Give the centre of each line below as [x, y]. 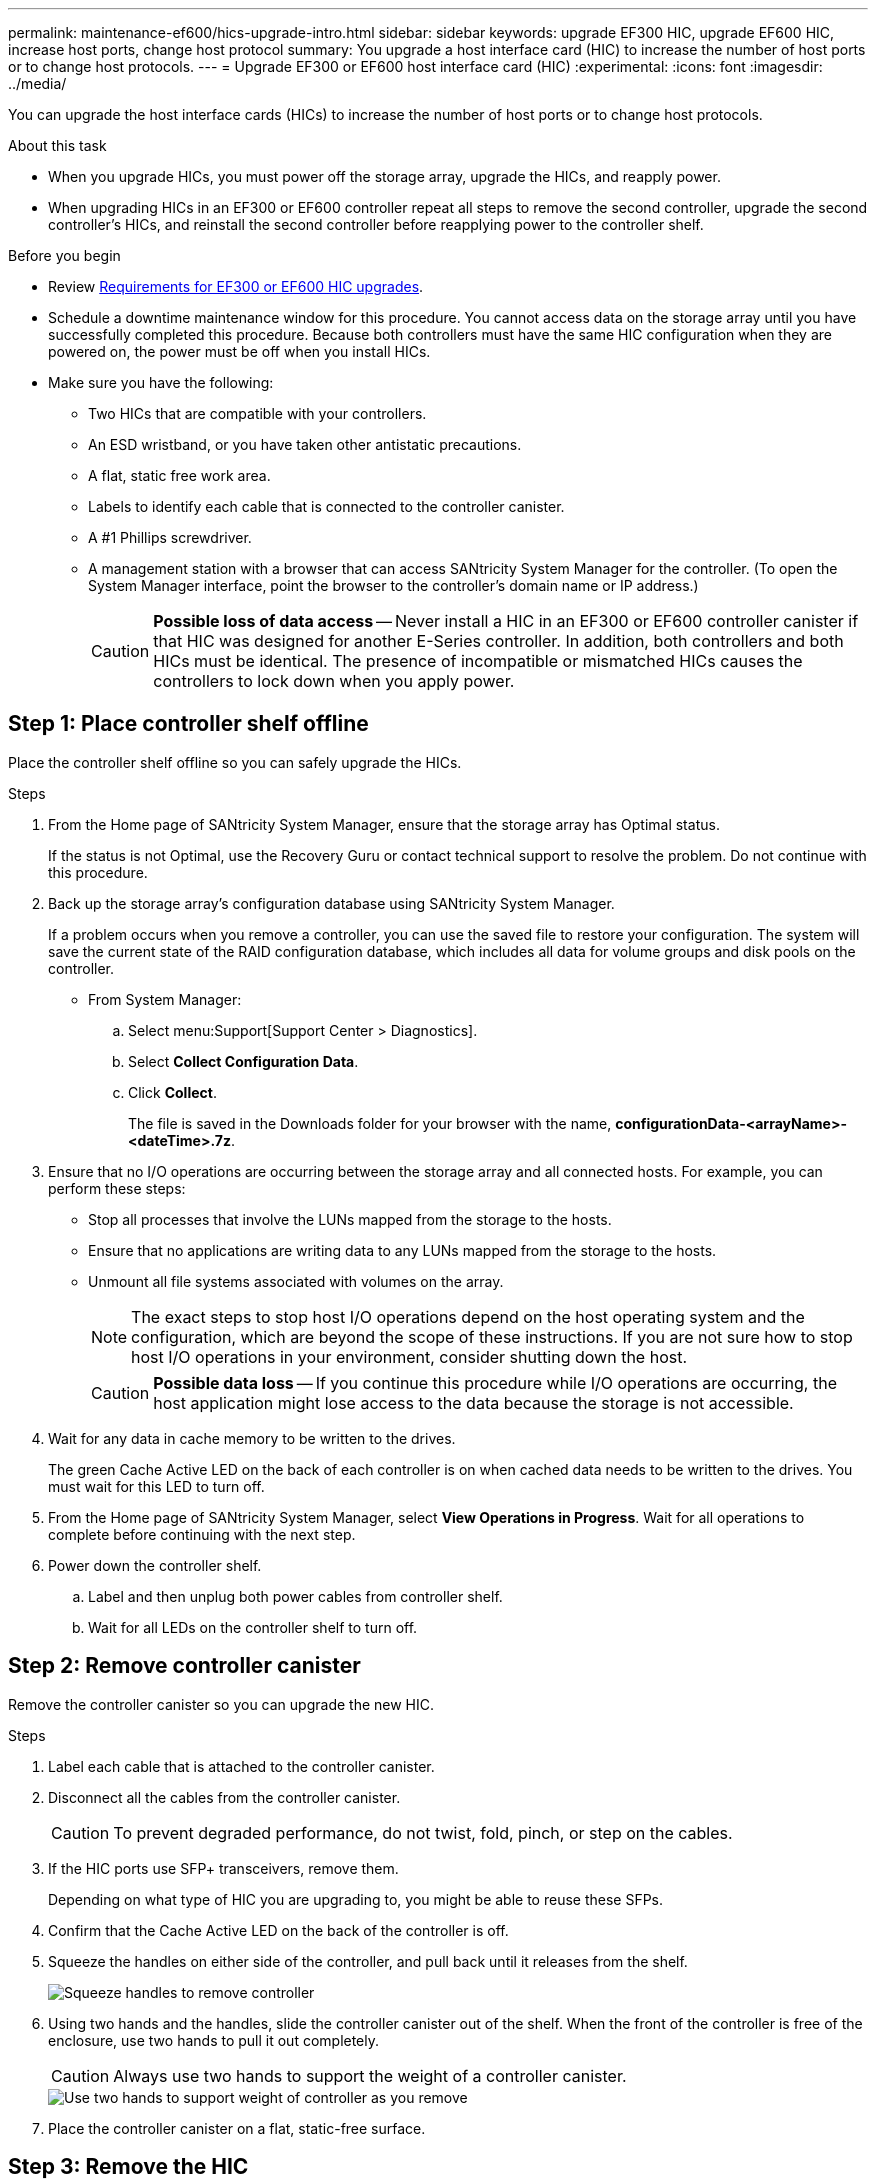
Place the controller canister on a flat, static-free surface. [237, 2128]
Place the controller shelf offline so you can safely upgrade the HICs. [235, 762]
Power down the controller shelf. [155, 1565]
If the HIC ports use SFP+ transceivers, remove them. [223, 1868]
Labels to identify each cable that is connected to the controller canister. [326, 506]
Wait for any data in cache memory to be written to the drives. [252, 1438]
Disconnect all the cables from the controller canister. [224, 1797]
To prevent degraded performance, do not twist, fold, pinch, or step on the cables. [423, 1832]
